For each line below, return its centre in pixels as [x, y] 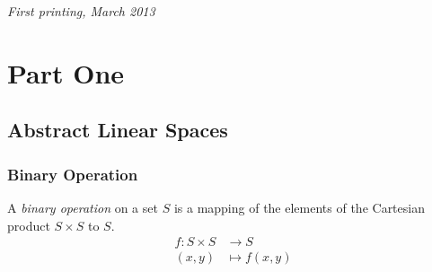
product [29, 225]
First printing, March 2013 [81, 11]
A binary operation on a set [83, 207]
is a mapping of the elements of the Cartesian [299, 207]
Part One [66, 72]
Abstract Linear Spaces [118, 130]
